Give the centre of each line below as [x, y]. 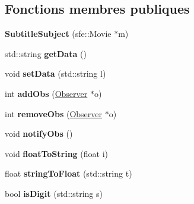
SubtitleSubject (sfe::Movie [58, 34]
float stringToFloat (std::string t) [69, 173]
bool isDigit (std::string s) [54, 193]
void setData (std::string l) [55, 73]
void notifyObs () [39, 134]
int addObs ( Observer [46, 93]
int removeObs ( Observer [53, 113]
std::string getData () [46, 53]
